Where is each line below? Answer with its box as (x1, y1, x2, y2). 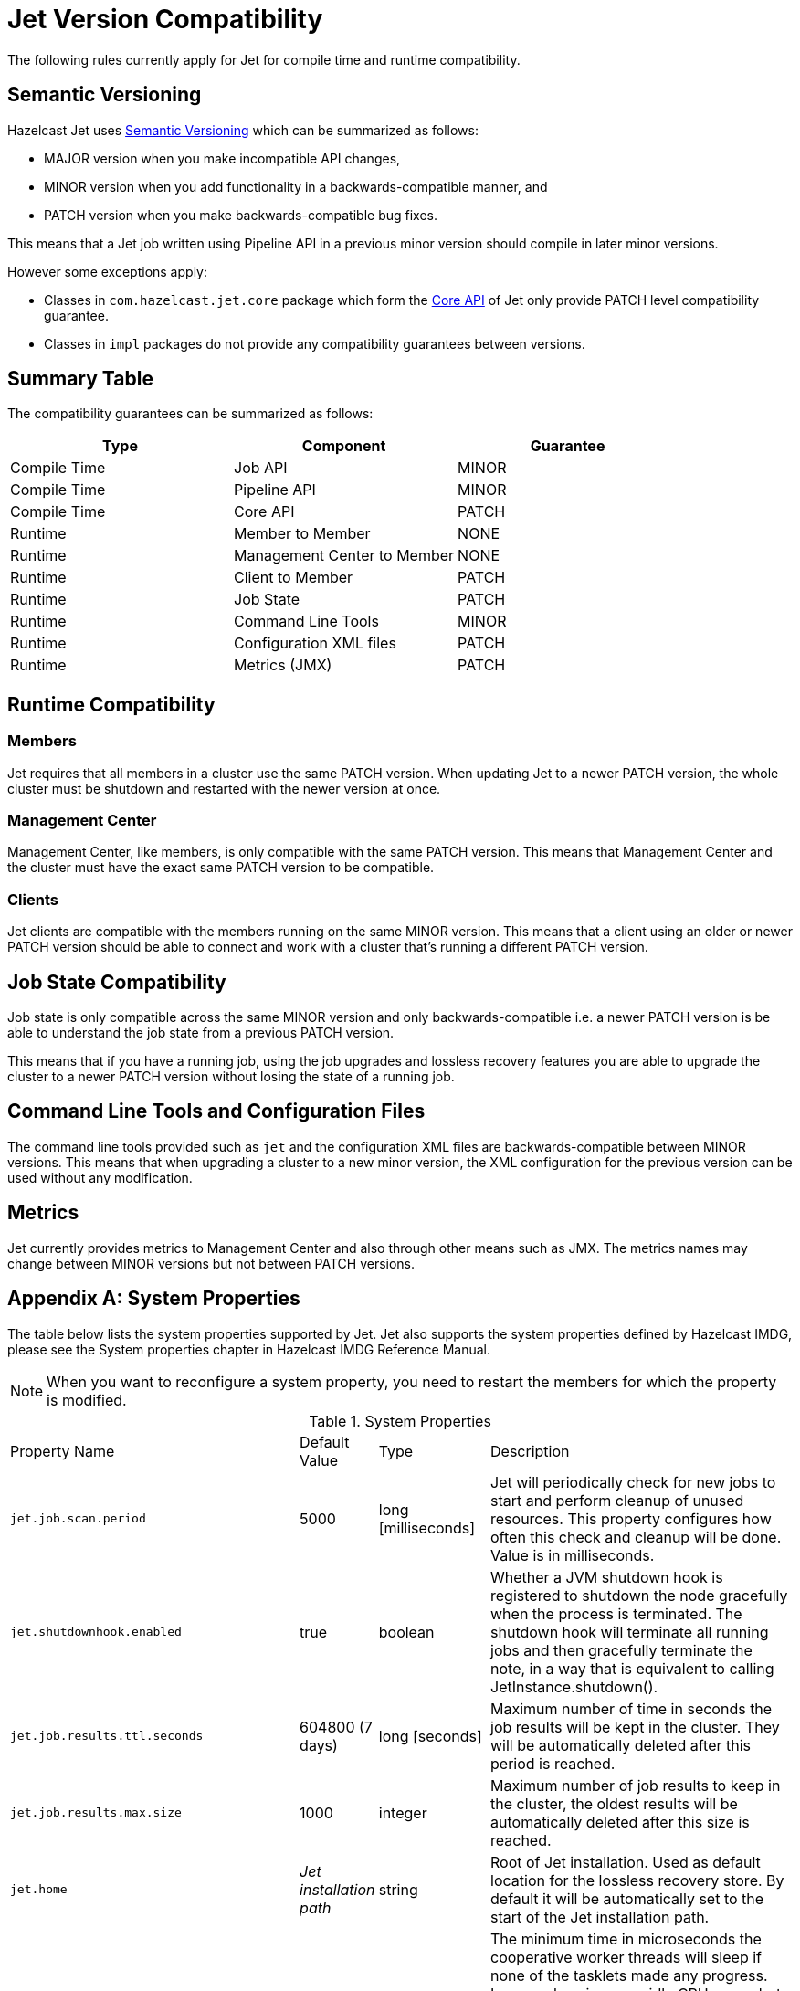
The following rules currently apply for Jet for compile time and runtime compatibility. (7, 51, 521, 68)
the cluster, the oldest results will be (490, 1794, 738, 1813)
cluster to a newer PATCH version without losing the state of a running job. (7, 1069, 455, 1084)
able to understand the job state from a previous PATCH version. (7, 1025, 395, 1040)
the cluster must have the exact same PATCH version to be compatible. (7, 859, 435, 876)
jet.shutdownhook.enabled (10, 1625, 182, 1639)
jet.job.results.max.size (10, 1806, 182, 1820)
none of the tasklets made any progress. (490, 1965, 768, 1985)
